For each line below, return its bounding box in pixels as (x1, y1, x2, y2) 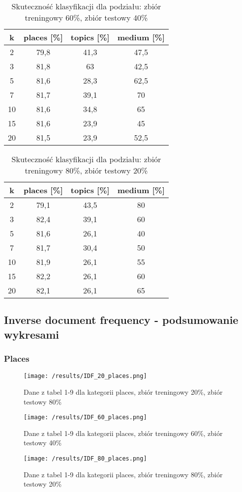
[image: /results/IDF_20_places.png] (24, 373, 147, 380)
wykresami (4, 326, 60, 342)
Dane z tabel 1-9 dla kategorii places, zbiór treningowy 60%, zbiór (24, 428, 223, 438)
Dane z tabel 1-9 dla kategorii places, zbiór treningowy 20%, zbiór (24, 387, 223, 397)
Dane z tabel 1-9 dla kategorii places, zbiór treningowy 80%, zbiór (24, 469, 223, 479)
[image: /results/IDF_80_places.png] (24, 455, 147, 463)
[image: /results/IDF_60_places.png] (24, 414, 147, 421)
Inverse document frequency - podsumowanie (4, 312, 239, 327)
